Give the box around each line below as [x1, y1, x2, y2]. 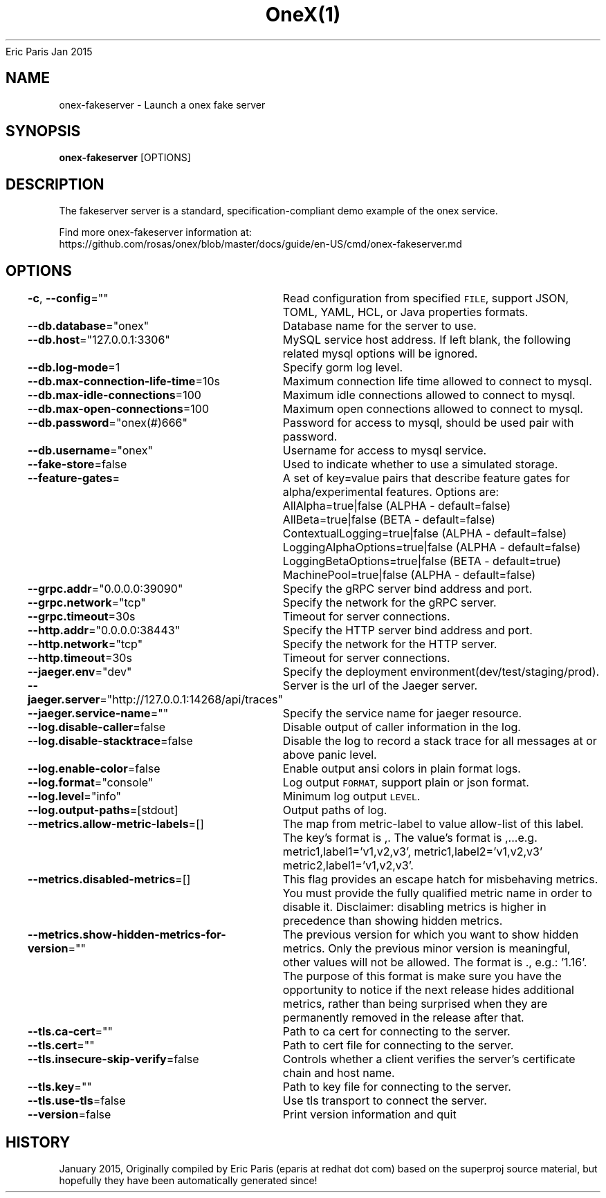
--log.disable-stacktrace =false [28, 734, 193, 748]
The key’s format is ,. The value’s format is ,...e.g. [282, 831, 538, 845]
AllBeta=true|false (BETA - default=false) [282, 513, 495, 527]
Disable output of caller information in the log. [282, 720, 521, 735]
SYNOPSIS [6, 122, 81, 140]
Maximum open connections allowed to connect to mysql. [282, 402, 583, 416]
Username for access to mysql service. [282, 443, 487, 458]
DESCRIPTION [6, 175, 104, 193]
